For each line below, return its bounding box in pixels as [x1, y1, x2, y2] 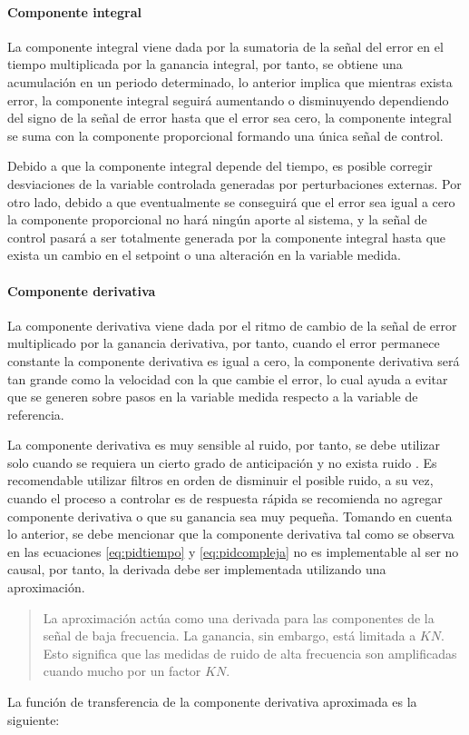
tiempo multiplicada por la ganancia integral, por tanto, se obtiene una [7, 55, 403, 74]
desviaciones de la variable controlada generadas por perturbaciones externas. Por [7, 174, 462, 193]
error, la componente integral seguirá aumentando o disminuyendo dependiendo [7, 90, 449, 109]
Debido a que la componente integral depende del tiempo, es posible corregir [7, 156, 433, 175]
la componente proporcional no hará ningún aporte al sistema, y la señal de [7, 210, 427, 229]
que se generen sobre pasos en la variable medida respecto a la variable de [7, 387, 418, 406]
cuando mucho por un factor [43, 661, 201, 680]
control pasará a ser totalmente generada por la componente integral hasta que [7, 227, 446, 246]
